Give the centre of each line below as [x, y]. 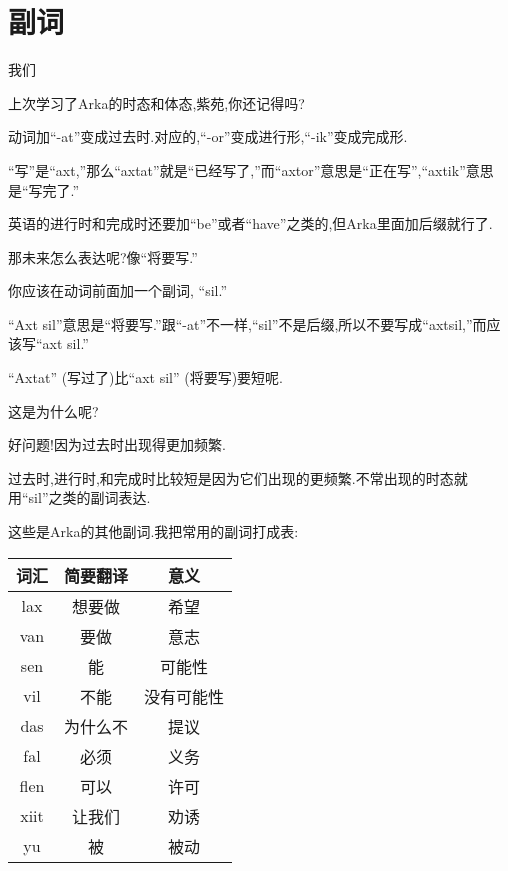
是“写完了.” [44, 189]
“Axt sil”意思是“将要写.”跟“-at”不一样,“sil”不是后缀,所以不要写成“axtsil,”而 [247, 323]
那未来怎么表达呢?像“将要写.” [103, 256]
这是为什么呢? [53, 410]
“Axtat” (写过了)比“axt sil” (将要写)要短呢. [146, 377]
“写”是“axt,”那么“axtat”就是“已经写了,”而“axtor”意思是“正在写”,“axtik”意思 [251, 169]
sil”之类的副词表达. [89, 497]
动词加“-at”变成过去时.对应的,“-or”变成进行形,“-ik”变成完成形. [208, 136]
